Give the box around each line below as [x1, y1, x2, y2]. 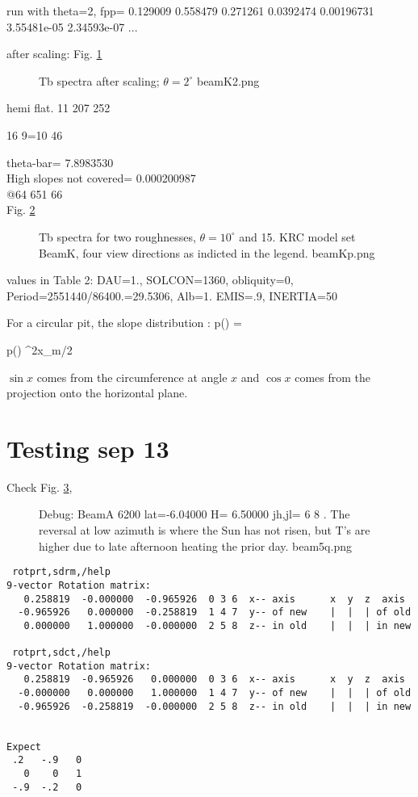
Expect [6, 740, 41, 753]
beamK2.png [196, 72, 260, 89]
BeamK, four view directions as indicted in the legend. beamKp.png [39, 244, 375, 261]
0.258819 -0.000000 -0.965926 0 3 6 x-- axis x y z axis [23, 593, 405, 605]
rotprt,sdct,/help [12, 647, 111, 659]
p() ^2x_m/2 [6, 341, 73, 358]
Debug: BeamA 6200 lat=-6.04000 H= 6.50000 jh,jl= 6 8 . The [39, 505, 350, 522]
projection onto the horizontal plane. [6, 384, 188, 401]
